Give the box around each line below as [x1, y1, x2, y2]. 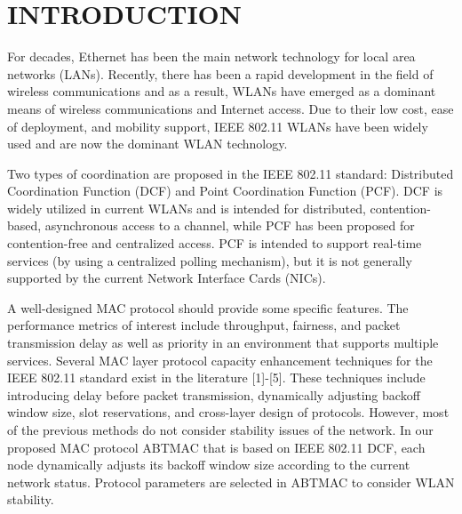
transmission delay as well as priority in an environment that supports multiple [7, 333, 439, 352]
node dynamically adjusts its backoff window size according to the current [7, 455, 410, 474]
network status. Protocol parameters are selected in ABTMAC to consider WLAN [7, 472, 455, 491]
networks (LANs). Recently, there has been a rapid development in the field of [7, 64, 434, 83]
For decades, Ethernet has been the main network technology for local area [7, 47, 416, 66]
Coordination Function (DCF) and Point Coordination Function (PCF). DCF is [7, 181, 443, 200]
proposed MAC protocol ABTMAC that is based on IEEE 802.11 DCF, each [7, 438, 426, 456]
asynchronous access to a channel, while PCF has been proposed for [44, 216, 415, 235]
